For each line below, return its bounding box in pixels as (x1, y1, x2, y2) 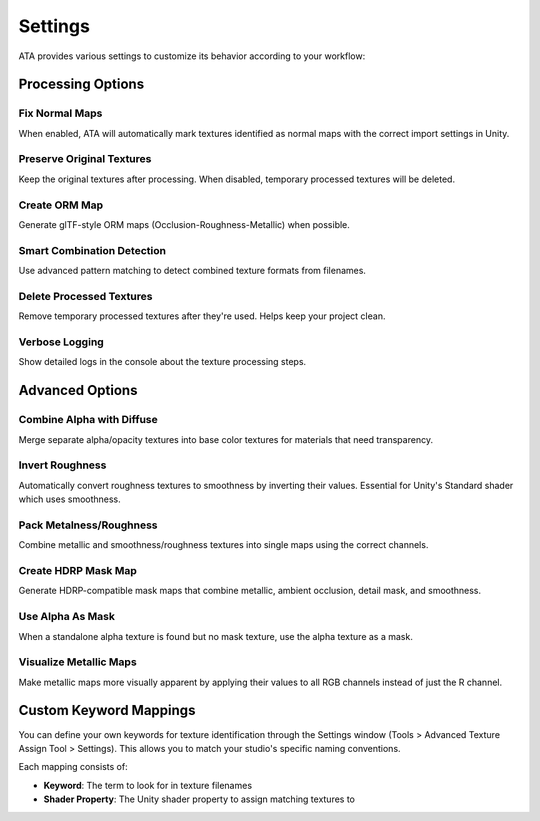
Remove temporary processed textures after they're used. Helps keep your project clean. (18, 310, 386, 322)
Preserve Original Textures (18, 152, 152, 166)
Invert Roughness (18, 458, 107, 472)
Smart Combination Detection (18, 243, 167, 257)
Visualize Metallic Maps (18, 655, 137, 669)
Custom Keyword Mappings (18, 702, 196, 719)
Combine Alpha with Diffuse (18, 413, 159, 427)
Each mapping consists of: (18, 761, 129, 773)
